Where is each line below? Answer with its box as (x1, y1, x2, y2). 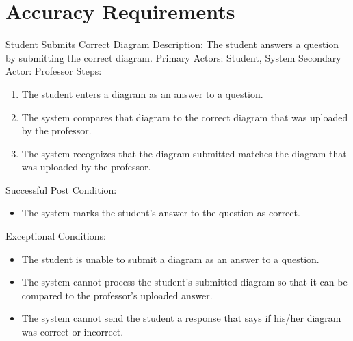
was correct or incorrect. (21, 325, 124, 339)
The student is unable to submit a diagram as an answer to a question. (21, 251, 319, 266)
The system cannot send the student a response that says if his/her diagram (21, 311, 341, 325)
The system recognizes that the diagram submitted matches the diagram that (21, 146, 347, 160)
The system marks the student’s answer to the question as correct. (21, 205, 300, 220)
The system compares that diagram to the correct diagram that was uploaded (21, 110, 348, 124)
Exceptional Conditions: (5, 229, 106, 243)
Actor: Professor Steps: (5, 64, 102, 78)
